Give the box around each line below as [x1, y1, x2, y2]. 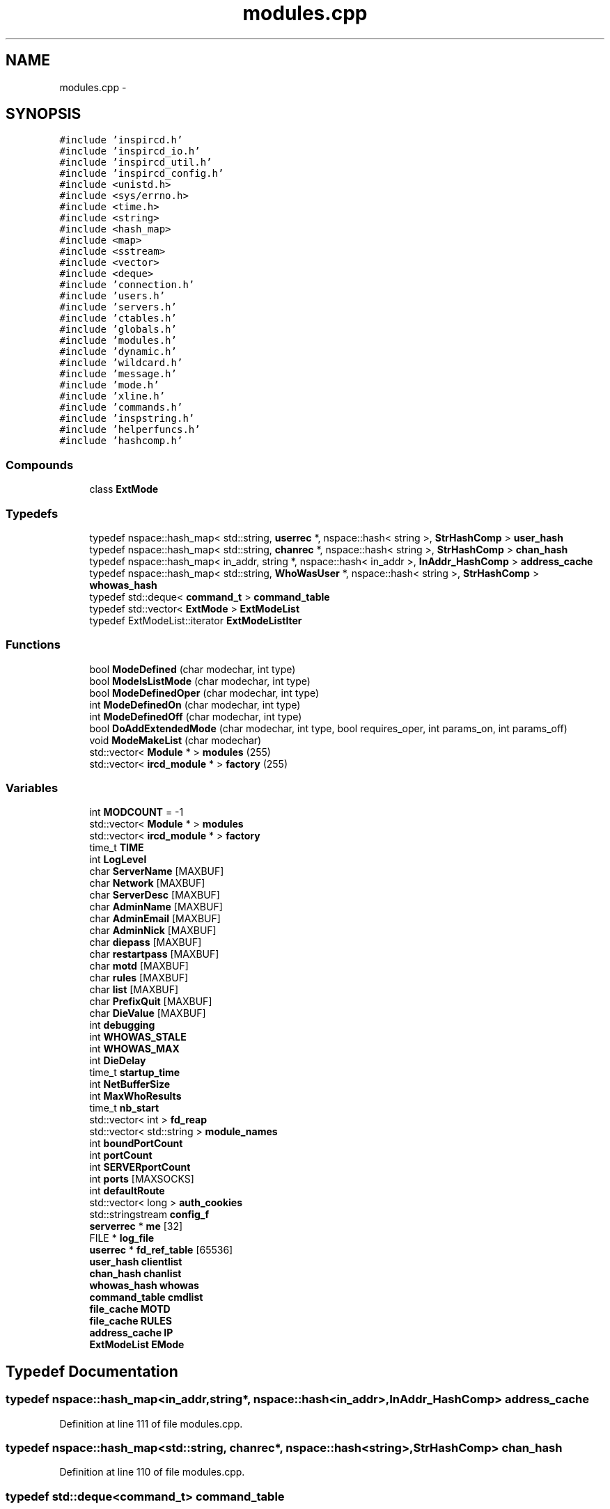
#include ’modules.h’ [59, 335, 177, 347]
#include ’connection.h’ [59, 279, 195, 291]
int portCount [89, 1149, 152, 1162]
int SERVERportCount [89, 1161, 191, 1174]
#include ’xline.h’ [59, 390, 166, 402]
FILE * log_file [89, 1232, 155, 1245]
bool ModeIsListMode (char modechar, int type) [89, 674, 311, 687]
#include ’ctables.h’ [59, 313, 177, 324]
